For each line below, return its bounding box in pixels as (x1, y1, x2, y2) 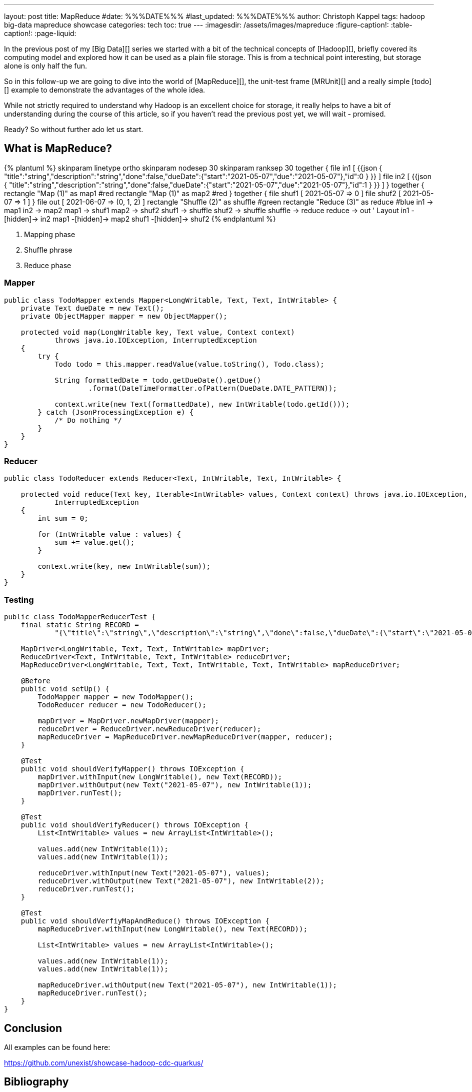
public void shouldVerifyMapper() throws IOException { (20, 765, 244, 773)
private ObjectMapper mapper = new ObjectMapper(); (20, 312, 227, 320)
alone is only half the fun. (4, 62, 87, 70)
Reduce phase (24, 261, 71, 270)
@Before (20, 677, 50, 685)
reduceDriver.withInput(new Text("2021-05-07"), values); (37, 869, 270, 877)
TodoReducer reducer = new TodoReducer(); (37, 701, 206, 709)
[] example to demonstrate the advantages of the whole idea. (4, 86, 205, 94)
